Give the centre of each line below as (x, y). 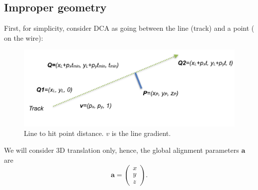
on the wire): (24, 37)
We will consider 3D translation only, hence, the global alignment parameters (122, 150)
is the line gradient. (141, 133)
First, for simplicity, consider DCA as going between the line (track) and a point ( (129, 28)
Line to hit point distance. (64, 133)
